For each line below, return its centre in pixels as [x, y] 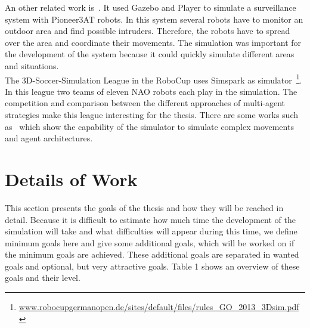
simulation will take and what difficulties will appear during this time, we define [151, 231]
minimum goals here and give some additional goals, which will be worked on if [150, 242]
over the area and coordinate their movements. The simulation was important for [153, 42]
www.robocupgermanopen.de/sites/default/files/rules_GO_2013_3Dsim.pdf [159, 307]
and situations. [32, 65]
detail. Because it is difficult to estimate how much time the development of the [151, 219]
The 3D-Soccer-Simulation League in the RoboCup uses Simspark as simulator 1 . [154, 79]
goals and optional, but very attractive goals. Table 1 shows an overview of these [152, 266]
